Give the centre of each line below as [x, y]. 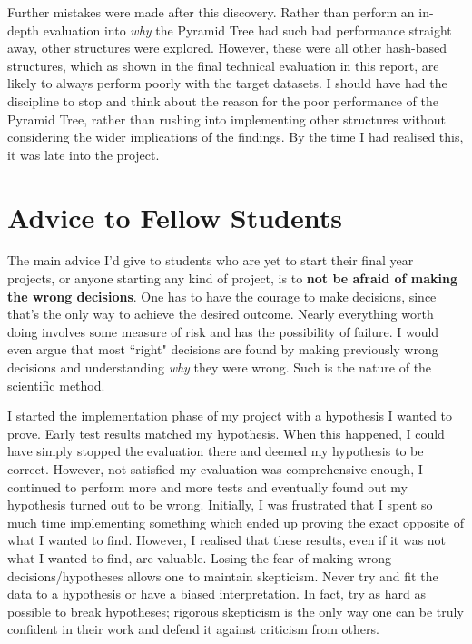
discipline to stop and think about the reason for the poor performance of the [223, 100]
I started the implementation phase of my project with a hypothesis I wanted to [230, 416]
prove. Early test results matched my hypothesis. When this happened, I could [226, 433]
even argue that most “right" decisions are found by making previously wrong [223, 349]
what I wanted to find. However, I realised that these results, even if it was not [227, 540]
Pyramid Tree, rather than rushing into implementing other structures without [227, 119]
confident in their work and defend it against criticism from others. [193, 629]
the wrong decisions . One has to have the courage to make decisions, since [222, 296]
